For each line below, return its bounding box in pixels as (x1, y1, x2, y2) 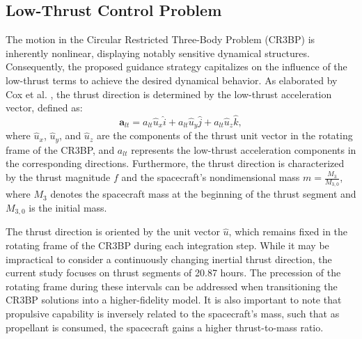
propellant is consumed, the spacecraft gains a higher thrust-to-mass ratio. (6, 320, 324, 334)
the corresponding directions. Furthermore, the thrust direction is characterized (6, 156, 345, 171)
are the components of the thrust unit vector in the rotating (96, 128, 353, 143)
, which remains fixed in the (228, 224, 348, 239)
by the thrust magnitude (6, 170, 111, 184)
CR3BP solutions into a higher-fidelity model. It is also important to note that (6, 292, 342, 307)
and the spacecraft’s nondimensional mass (121, 170, 300, 184)
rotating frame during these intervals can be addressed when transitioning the (6, 278, 338, 293)
